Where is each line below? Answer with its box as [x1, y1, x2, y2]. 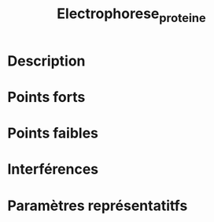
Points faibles [7, 124, 99, 142]
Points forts [7, 88, 86, 106]
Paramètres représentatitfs [7, 197, 188, 214]
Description [7, 52, 86, 70]
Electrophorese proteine [57, 5, 206, 25]
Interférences [7, 160, 99, 179]
